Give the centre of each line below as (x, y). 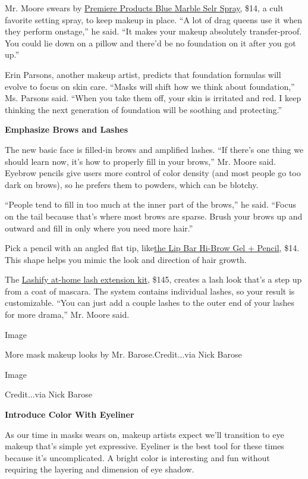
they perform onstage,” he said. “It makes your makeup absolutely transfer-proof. (153, 31)
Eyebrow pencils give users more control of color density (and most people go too (153, 173)
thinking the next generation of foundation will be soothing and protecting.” (144, 109)
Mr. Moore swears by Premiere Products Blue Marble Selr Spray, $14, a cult (144, 8)
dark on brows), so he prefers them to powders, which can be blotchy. (132, 184)
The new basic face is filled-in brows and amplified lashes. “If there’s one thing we (154, 149)
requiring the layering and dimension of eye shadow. (100, 469)
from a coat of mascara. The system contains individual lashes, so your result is (150, 291)
